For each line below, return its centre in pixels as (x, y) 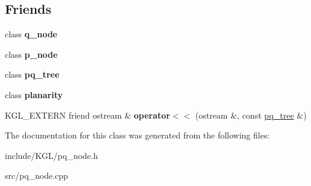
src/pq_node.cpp (37, 175)
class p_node (31, 54)
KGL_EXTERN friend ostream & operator (88, 115)
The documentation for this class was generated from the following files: (137, 135)
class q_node (31, 34)
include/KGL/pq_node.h (51, 155)
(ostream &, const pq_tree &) (251, 115)
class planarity (34, 94)
